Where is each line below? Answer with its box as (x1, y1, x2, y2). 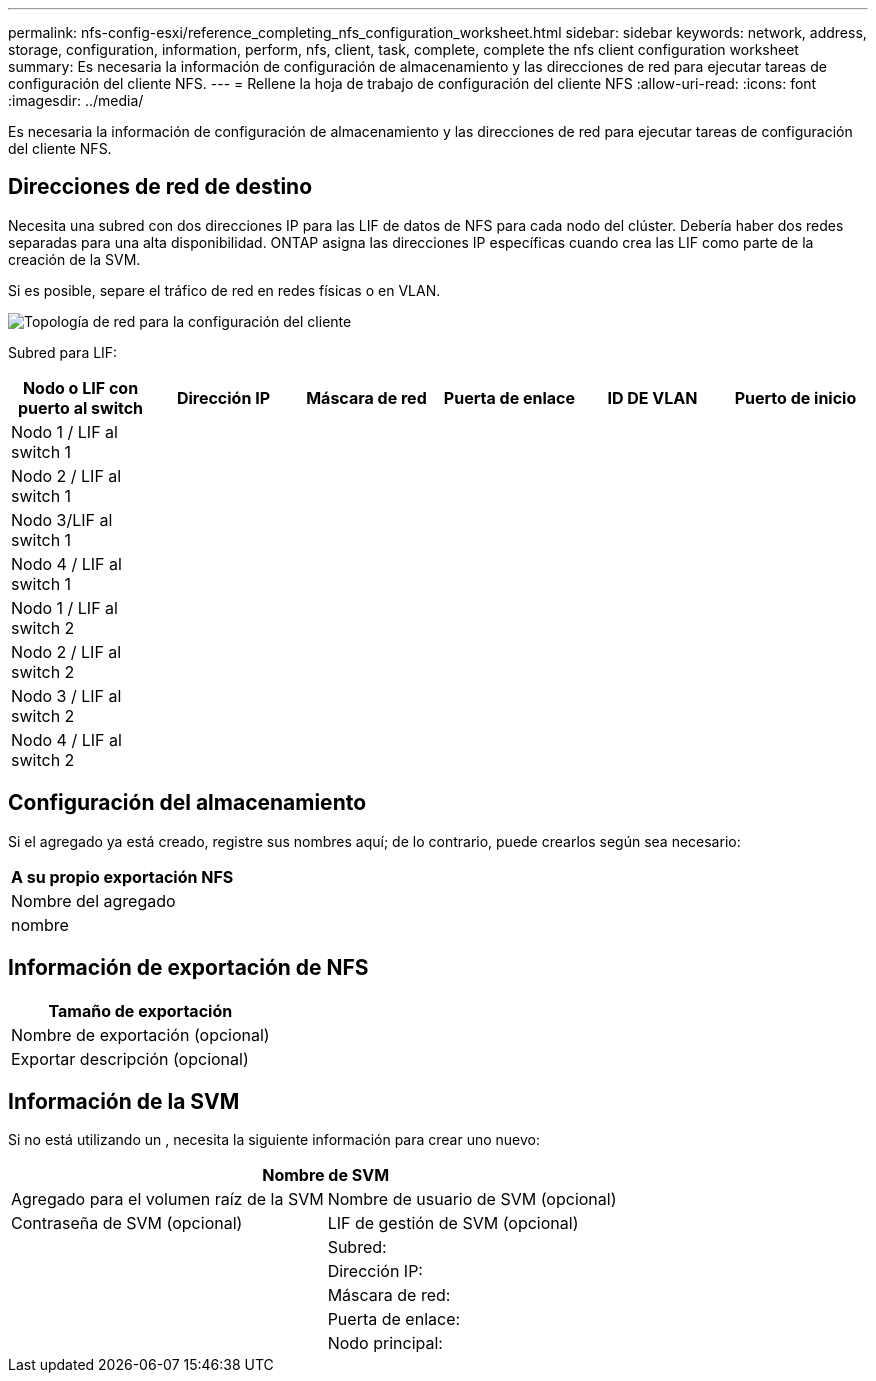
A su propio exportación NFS (11, 866, 234, 887)
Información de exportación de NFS (8, 955, 369, 981)
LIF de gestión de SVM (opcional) (327, 1213, 579, 1234)
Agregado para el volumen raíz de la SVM (11, 1189, 324, 1210)
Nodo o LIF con (22, 377, 139, 398)
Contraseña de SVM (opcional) (11, 1213, 243, 1234)
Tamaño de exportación (48, 1000, 233, 1021)
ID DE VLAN (607, 387, 698, 408)
